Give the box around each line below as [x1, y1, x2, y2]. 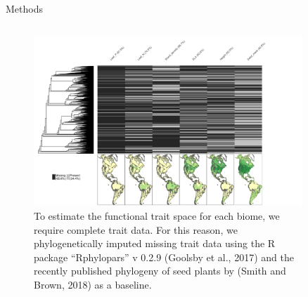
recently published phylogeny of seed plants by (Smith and [34, 263, 286, 278]
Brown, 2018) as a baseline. [34, 277, 152, 291]
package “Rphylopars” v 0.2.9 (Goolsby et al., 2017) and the [34, 249, 294, 264]
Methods [6, 1, 43, 15]
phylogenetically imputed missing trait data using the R [34, 236, 276, 251]
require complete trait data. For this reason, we [34, 222, 238, 237]
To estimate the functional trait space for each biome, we [34, 209, 280, 223]
